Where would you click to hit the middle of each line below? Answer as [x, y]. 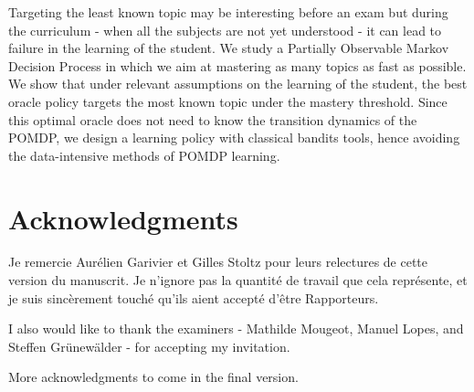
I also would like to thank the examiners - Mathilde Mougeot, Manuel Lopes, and [236, 328]
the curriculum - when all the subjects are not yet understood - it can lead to [225, 30]
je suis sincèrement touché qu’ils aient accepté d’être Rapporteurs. [194, 297]
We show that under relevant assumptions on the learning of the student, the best [238, 84]
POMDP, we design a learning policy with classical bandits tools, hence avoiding [234, 138]
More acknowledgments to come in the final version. [153, 377]
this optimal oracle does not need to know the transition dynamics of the [213, 119]
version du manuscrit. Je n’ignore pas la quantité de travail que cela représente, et [238, 280]
